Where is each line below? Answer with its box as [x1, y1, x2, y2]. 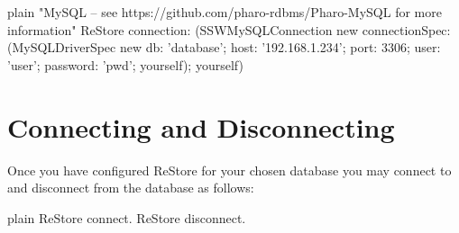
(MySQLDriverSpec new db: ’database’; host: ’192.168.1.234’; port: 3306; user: [7, 38, 441, 57]
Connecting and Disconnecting [7, 108, 395, 145]
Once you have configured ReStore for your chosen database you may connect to [7, 160, 452, 179]
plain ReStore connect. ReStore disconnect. [7, 208, 246, 227]
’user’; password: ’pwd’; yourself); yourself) [7, 55, 243, 74]
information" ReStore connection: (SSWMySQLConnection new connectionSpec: [7, 20, 451, 39]
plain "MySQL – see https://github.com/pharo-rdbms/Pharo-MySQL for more [7, 3, 442, 21]
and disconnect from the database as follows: [7, 178, 254, 197]
